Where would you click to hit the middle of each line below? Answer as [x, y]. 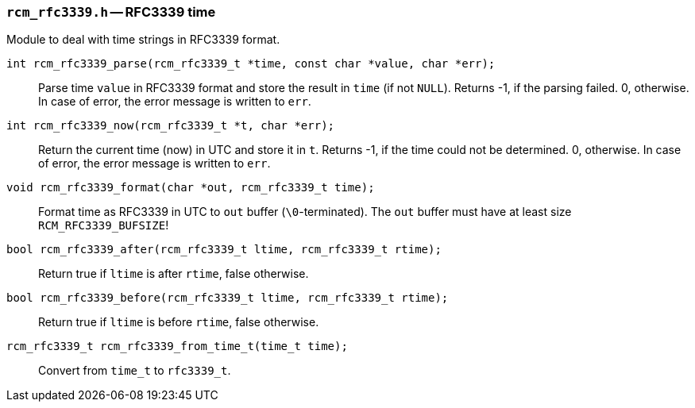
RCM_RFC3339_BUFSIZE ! [104, 225]
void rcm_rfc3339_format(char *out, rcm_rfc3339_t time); [191, 188]
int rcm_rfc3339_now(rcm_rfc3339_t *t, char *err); [171, 126]
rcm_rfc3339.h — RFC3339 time [111, 12]
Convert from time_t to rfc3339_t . [135, 371]
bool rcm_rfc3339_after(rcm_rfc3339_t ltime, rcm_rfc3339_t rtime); [224, 250]
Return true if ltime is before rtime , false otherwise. [179, 322]
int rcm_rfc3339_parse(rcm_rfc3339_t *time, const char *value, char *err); [251, 64]
